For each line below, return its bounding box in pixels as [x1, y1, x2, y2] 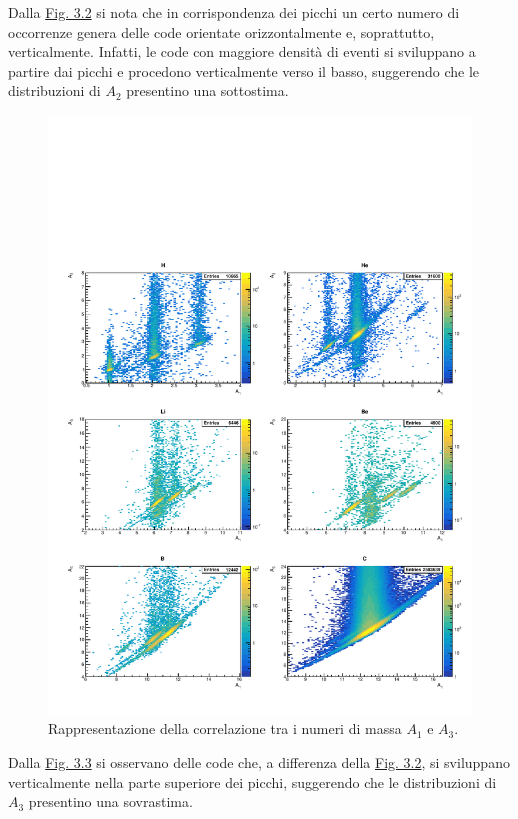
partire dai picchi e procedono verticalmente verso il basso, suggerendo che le [8, 60, 480, 81]
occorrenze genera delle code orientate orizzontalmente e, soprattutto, [8, 21, 435, 42]
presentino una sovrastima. [28, 791, 193, 812]
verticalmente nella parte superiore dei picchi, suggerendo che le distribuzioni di [8, 771, 497, 792]
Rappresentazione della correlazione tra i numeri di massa [48, 718, 402, 739]
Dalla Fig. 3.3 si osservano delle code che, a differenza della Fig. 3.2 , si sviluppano [8, 752, 510, 773]
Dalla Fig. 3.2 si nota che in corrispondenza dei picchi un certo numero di [8, 2, 460, 22]
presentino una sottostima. [126, 80, 289, 101]
